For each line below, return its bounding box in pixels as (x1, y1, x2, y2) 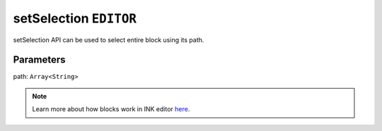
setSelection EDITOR (13, 11, 137, 26)
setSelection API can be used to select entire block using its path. (13, 35, 204, 44)
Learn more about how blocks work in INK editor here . (32, 105, 190, 113)
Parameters (13, 54, 66, 66)
